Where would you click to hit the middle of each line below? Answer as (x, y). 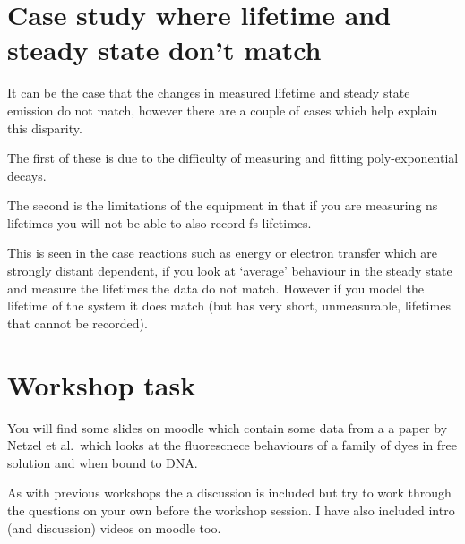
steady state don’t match (164, 50)
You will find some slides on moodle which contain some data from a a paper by (228, 427)
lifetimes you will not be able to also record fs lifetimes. (159, 222)
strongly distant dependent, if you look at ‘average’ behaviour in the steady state (230, 271)
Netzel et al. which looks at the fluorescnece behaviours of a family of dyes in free (232, 445)
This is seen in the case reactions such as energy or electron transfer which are (222, 253)
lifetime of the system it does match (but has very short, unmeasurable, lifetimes (229, 306)
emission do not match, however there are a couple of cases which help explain (223, 110)
